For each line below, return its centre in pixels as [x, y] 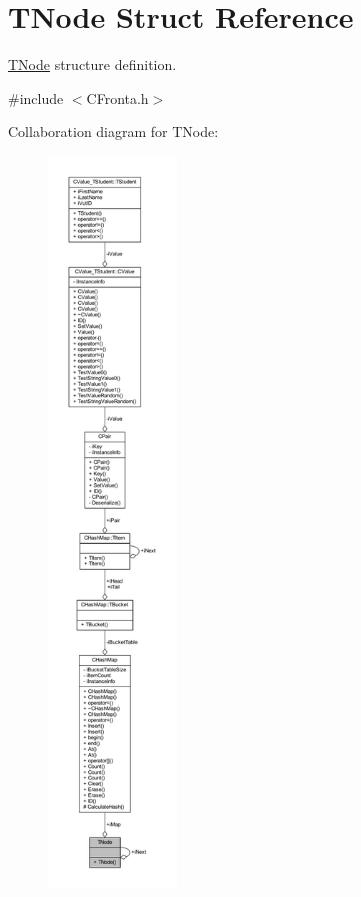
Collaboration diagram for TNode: [113, 131]
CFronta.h [117, 97]
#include [36, 97]
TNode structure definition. [92, 64]
